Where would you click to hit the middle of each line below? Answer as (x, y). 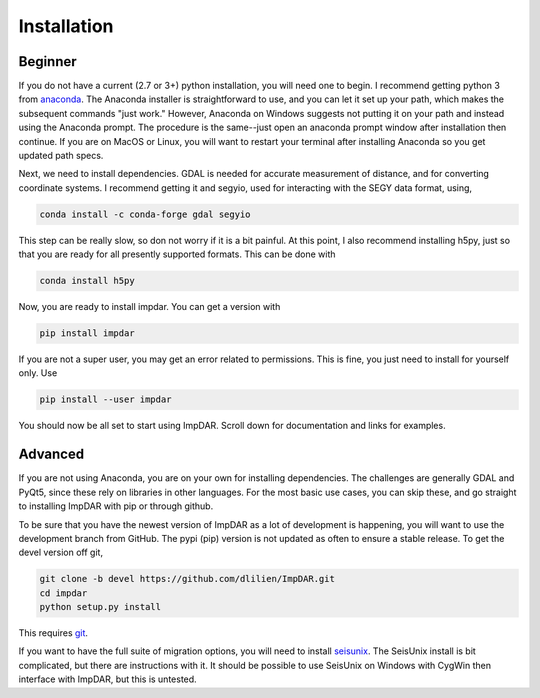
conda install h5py (87, 281)
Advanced (51, 454)
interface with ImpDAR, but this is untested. (107, 679)
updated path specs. (61, 156)
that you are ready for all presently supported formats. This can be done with (177, 254)
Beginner (47, 61)
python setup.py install (100, 607)
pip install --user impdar (105, 399)
